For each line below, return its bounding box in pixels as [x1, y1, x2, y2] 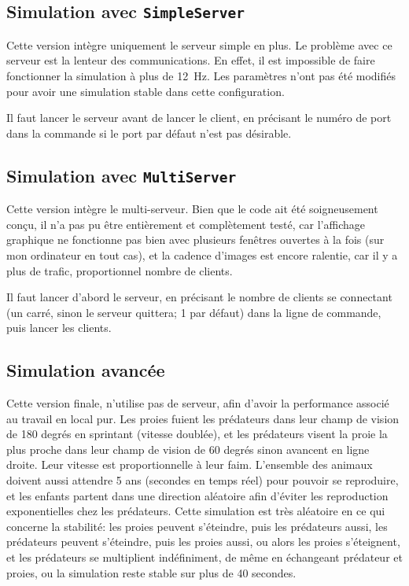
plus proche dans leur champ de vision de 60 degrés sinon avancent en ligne [6, 440, 370, 457]
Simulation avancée [6, 358, 165, 382]
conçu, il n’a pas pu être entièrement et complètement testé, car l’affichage [6, 216, 365, 232]
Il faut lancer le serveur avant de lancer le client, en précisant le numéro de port [6, 109, 392, 126]
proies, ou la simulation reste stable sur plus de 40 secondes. [6, 564, 297, 580]
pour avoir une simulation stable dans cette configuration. [6, 83, 285, 99]
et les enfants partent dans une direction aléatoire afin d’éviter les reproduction [6, 487, 389, 503]
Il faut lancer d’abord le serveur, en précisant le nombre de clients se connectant [6, 289, 392, 305]
